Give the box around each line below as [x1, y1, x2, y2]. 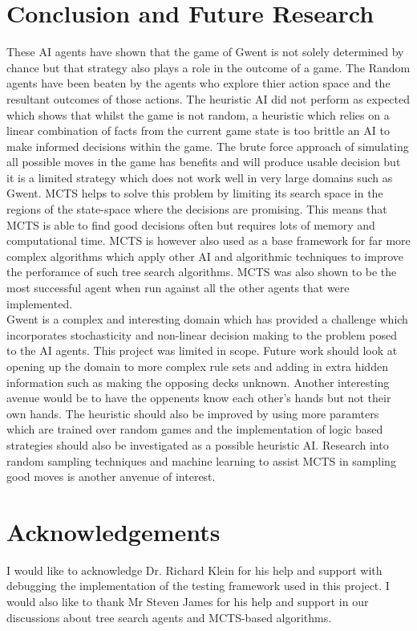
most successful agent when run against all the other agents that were [6, 279, 350, 296]
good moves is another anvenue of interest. [6, 468, 216, 485]
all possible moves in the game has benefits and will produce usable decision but [6, 153, 401, 170]
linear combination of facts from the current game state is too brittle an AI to [6, 122, 390, 139]
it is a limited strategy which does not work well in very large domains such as [6, 169, 393, 185]
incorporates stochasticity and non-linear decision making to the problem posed [6, 326, 398, 343]
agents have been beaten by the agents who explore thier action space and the [6, 75, 391, 92]
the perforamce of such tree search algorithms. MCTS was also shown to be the [6, 263, 397, 280]
